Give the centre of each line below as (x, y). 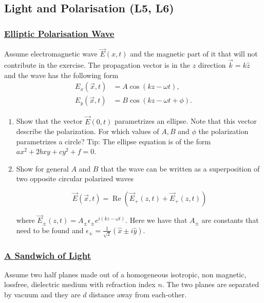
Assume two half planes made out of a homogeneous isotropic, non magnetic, (125, 274)
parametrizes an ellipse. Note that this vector (185, 121)
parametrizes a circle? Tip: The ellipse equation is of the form (114, 141)
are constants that (230, 220)
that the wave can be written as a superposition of (180, 168)
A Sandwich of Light (48, 255)
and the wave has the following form (61, 75)
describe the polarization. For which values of (88, 131)
